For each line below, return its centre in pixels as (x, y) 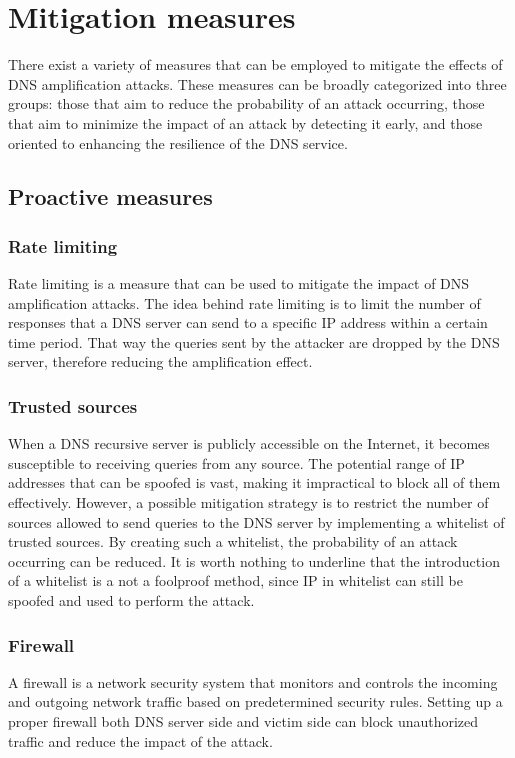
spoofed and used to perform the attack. (131, 600)
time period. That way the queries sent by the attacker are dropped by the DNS (254, 341)
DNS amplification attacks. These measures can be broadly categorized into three (257, 83)
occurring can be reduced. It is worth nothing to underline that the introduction (254, 560)
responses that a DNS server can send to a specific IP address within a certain (248, 322)
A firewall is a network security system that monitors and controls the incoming (253, 681)
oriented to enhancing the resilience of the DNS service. (178, 142)
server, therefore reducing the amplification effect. (160, 361)
